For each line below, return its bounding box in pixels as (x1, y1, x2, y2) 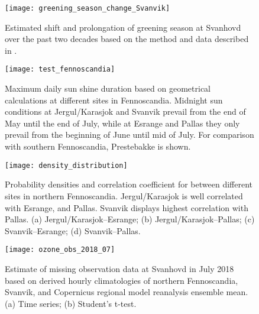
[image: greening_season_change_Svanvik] (5, 4, 170, 12)
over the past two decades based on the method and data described (5, 33, 249, 45)
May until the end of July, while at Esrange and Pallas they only (5, 116, 240, 129)
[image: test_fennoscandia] (5, 65, 115, 74)
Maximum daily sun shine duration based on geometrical (5, 82, 211, 95)
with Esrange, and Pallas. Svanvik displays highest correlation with (5, 201, 248, 213)
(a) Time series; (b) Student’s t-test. (5, 297, 137, 309)
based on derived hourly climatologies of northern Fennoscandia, (5, 274, 238, 286)
